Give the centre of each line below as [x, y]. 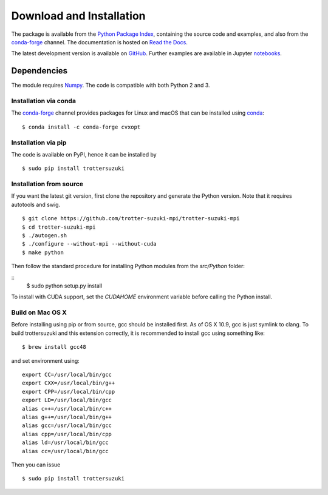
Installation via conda [43, 101]
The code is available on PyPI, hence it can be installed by [84, 154]
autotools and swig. [36, 204]
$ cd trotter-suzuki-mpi [59, 227]
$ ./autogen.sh [45, 236]
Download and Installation [78, 16]
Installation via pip [39, 143]
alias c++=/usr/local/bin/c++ [67, 409]
